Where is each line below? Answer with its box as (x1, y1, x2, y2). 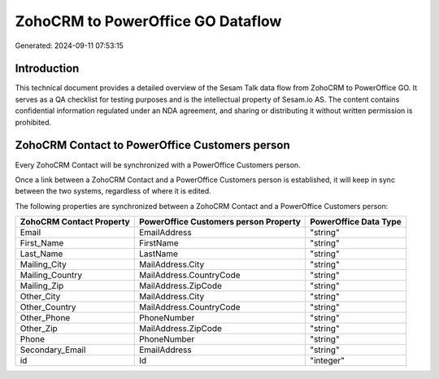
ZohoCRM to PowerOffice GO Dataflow (15, 12, 282, 30)
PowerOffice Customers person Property (138, 216, 301, 228)
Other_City (20, 291, 61, 303)
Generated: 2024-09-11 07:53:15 (15, 41, 124, 50)
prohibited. (15, 117, 52, 127)
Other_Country (20, 302, 76, 313)
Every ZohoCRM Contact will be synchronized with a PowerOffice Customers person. (15, 159, 301, 170)
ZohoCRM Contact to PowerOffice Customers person (15, 138, 290, 152)
